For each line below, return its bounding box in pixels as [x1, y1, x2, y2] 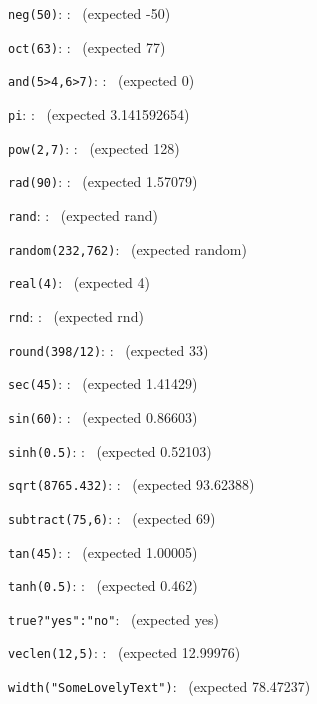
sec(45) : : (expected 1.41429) [8, 373, 198, 394]
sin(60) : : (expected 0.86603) [8, 406, 198, 427]
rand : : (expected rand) [8, 204, 159, 225]
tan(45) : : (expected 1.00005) [8, 541, 198, 562]
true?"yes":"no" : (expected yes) [8, 608, 219, 629]
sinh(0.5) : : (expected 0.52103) [8, 440, 212, 461]
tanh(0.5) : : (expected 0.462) [8, 575, 198, 596]
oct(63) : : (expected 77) [8, 36, 166, 57]
